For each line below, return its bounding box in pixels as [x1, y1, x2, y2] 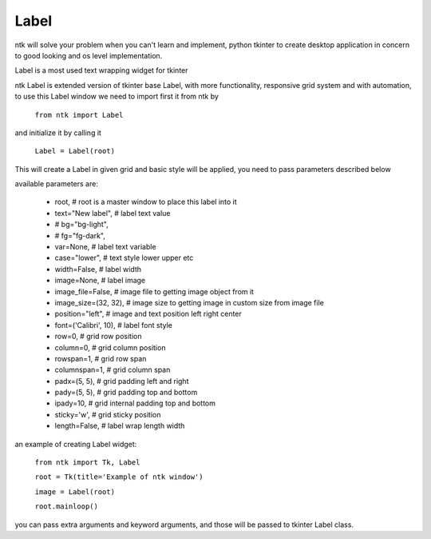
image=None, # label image [54, 276, 146, 285]
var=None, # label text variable [54, 242, 156, 252]
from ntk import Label [34, 110, 124, 119]
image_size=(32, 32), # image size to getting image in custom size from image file [54, 297, 325, 307]
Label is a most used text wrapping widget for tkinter [14, 66, 188, 75]
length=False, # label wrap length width [54, 421, 185, 431]
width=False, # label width [54, 264, 142, 273]
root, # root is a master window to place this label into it [54, 197, 237, 207]
